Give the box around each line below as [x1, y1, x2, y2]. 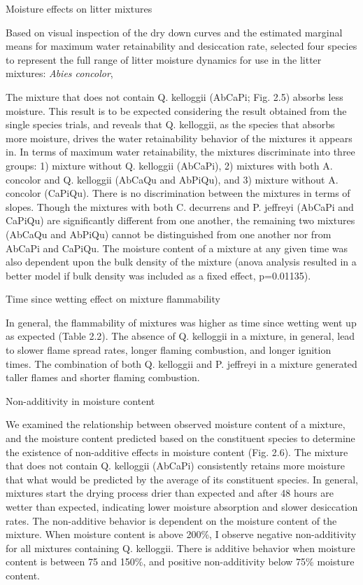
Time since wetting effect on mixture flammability [6, 291, 220, 306]
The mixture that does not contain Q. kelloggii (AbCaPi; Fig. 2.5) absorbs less [6, 89, 343, 104]
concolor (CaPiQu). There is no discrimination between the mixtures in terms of [6, 186, 350, 200]
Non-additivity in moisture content [6, 393, 155, 408]
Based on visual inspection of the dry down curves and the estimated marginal [6, 25, 343, 39]
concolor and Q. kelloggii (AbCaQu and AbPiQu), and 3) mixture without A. [6, 172, 339, 186]
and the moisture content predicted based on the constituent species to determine [6, 431, 355, 446]
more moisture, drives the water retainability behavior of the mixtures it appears [6, 130, 353, 145]
